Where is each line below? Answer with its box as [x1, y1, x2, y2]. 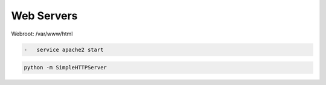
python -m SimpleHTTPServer [24, 64, 107, 71]
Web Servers [11, 9, 78, 22]
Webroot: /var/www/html [11, 30, 73, 37]
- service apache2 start [24, 46, 104, 53]
